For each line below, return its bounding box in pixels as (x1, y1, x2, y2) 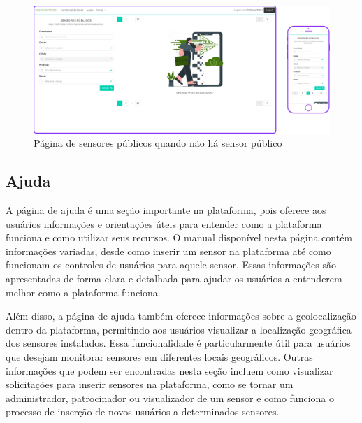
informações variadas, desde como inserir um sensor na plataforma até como (6, 243, 331, 258)
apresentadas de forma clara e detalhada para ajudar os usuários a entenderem (6, 271, 342, 285)
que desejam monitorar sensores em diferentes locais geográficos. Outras (6, 349, 313, 364)
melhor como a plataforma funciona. (6, 285, 161, 299)
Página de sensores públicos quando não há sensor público (34, 136, 282, 150)
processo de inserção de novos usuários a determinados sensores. (6, 404, 280, 419)
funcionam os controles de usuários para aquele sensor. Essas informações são (6, 257, 336, 272)
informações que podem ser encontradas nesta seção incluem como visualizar (6, 363, 333, 378)
